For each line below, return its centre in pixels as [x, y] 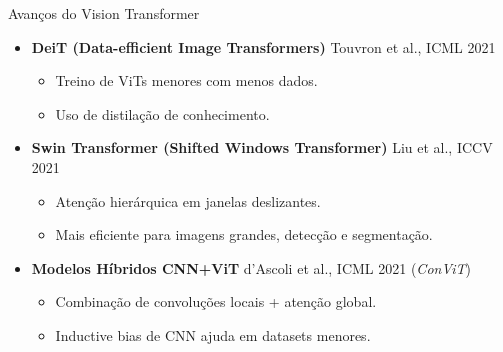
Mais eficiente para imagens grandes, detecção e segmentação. [244, 234]
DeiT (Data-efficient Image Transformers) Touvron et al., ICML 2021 [263, 46]
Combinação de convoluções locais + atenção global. [216, 301]
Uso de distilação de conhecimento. [162, 113]
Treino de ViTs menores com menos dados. [186, 80]
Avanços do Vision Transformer [104, 13]
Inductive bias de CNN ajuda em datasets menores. [213, 334]
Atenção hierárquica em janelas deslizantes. [188, 200]
